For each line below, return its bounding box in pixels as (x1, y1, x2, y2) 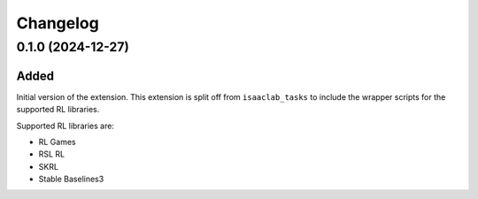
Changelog (16, 13, 99, 33)
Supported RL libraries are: (16, 120, 115, 131)
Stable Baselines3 (38, 173, 104, 185)
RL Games (38, 136, 76, 147)
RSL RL (38, 149, 66, 159)
